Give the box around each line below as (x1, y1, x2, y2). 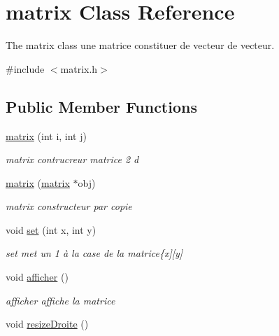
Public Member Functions (6, 95, 197, 117)
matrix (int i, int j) (6, 128, 87, 143)
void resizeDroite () (6, 316, 89, 331)
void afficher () (6, 269, 69, 284)
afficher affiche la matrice (6, 293, 115, 307)
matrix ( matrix (6, 175, 70, 190)
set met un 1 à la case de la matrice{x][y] (6, 246, 183, 260)
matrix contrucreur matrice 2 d (6, 152, 139, 167)
